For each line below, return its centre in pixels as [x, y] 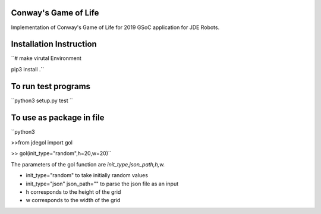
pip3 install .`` [28, 69]
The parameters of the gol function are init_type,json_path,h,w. [88, 164]
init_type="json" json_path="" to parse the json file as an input [102, 184]
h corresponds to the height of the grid [73, 192]
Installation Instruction [54, 44]
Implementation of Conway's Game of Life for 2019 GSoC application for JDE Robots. [115, 27]
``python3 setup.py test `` [42, 100]
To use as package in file [58, 117]
